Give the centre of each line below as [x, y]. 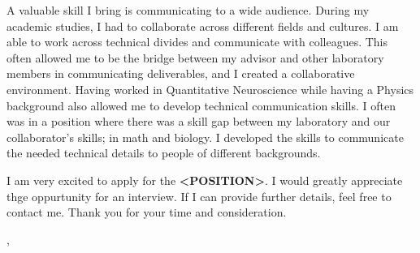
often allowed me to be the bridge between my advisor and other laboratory [195, 57]
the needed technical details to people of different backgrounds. [164, 153]
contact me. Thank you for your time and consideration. [147, 212]
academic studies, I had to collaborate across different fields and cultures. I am [203, 26]
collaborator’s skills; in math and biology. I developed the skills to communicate [205, 137]
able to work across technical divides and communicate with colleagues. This [197, 42]
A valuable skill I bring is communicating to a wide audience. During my [188, 10]
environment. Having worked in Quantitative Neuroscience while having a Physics [210, 89]
